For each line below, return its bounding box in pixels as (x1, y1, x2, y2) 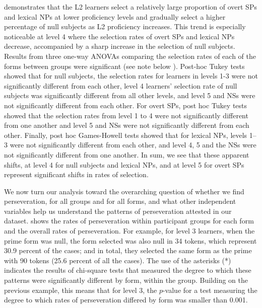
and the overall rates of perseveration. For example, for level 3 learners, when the (4, 225, 255, 236)
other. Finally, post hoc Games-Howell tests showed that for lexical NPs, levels (4, 129, 247, 140)
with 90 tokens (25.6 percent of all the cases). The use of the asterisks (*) (4, 255, 231, 265)
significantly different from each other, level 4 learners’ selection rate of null (4, 80, 237, 91)
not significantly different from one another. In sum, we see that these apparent (4, 149, 249, 160)
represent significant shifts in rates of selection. (4, 169, 149, 180)
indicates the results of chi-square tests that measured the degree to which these (4, 265, 251, 275)
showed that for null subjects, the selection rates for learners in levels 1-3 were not (4, 70, 258, 81)
